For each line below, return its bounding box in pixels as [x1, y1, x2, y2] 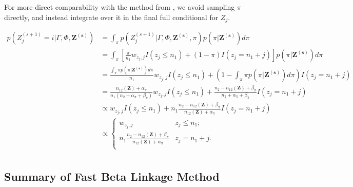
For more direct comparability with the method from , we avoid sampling [4, 2, 235, 12]
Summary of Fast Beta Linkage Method [4, 169, 220, 184]
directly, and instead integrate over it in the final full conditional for [4, 11, 219, 22]
